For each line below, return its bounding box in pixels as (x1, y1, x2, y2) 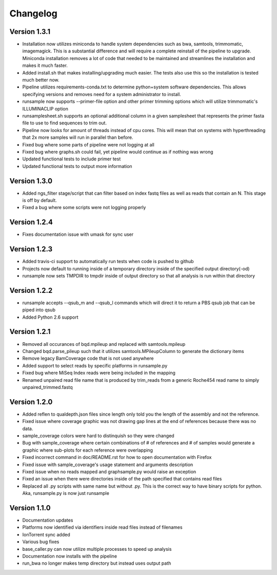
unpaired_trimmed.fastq (22, 384, 73, 390)
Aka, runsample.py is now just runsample (22, 490, 110, 496)
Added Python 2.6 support (22, 314, 79, 320)
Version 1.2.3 (9, 245, 53, 254)
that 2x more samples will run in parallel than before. (22, 134, 133, 141)
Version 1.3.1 (9, 27, 51, 36)
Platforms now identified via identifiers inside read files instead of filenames (22, 524, 183, 530)
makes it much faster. (22, 62, 68, 69)
